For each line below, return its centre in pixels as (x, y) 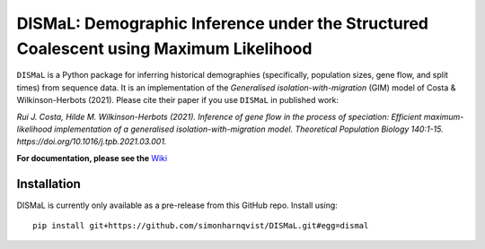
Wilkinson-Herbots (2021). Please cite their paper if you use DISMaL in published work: (177, 100)
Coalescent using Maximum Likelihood (164, 48)
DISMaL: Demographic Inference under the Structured (222, 23)
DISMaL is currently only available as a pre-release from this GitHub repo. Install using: (177, 205)
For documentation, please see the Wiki (92, 158)
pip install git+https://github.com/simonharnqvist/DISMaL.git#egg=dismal (201, 225)
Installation (48, 184)
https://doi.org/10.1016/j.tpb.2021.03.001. (92, 142)
